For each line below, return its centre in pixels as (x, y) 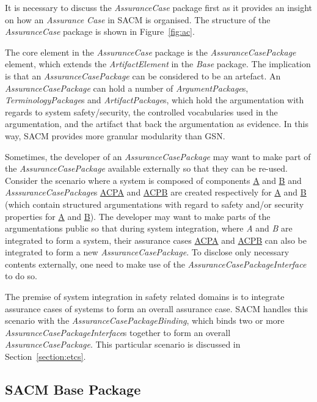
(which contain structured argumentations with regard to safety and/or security (155, 204)
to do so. (21, 276)
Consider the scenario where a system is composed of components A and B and (153, 180)
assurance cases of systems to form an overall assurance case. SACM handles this (157, 308)
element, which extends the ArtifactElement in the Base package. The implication (158, 64)
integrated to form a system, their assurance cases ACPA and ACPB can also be (156, 240)
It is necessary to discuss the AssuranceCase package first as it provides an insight (159, 7)
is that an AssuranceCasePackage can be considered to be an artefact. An (143, 75)
